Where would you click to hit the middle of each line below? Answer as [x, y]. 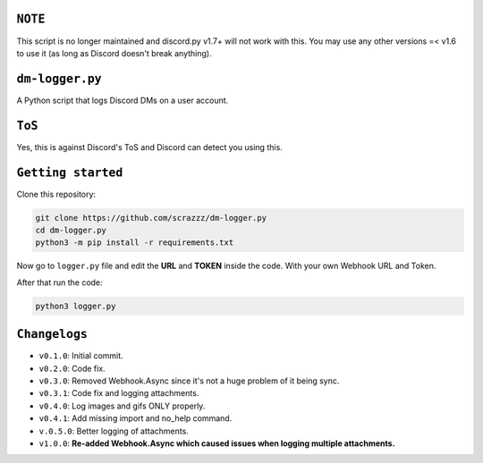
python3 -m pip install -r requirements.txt [135, 243]
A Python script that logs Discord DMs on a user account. [123, 100]
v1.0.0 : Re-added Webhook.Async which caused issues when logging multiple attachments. [217, 443]
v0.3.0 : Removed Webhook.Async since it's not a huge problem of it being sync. [189, 381]
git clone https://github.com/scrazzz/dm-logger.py [151, 218]
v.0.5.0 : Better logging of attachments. [114, 431]
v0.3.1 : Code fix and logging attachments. [119, 393]
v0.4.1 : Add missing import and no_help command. [136, 418]
